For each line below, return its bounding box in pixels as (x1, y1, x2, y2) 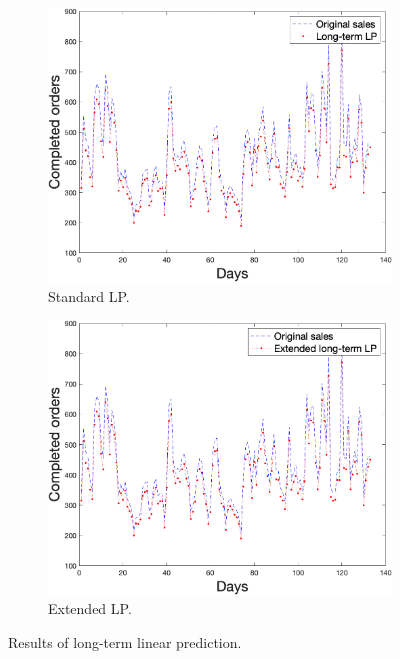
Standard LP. (48, 285, 130, 306)
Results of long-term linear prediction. (8, 631, 242, 652)
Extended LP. (48, 598, 132, 619)
